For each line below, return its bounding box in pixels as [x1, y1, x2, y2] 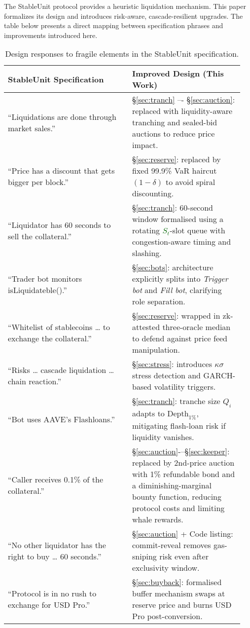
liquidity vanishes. [132, 431, 194, 443]
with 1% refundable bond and [132, 468, 235, 480]
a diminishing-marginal [132, 479, 212, 491]
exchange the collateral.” [8, 332, 92, 344]
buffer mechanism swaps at [132, 587, 225, 599]
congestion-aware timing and [132, 236, 231, 248]
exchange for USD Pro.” [8, 598, 90, 610]
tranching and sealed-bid [132, 116, 217, 128]
